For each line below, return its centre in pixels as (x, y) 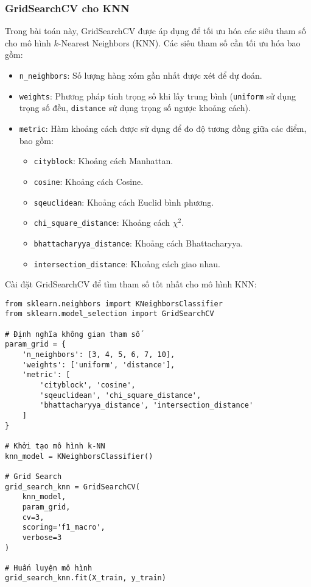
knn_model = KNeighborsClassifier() (79, 456)
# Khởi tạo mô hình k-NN (55, 446)
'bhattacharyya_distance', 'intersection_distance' (147, 405)
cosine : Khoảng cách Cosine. (89, 181)
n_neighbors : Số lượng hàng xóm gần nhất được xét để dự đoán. (141, 75)
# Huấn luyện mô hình (49, 568)
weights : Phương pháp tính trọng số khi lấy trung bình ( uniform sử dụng (158, 95)
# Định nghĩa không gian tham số (72, 334)
